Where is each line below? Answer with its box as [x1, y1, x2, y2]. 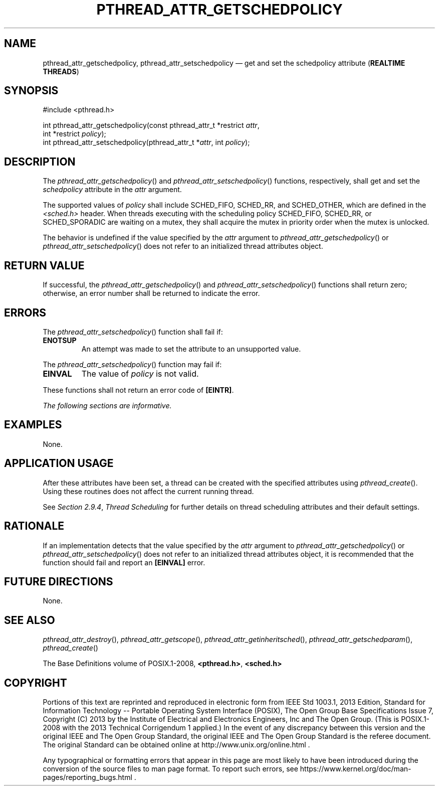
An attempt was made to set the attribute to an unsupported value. [81, 344, 301, 353]
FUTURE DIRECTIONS [4, 575, 113, 588]
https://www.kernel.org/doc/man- [300, 764, 411, 773]
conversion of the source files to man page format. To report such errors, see [43, 764, 298, 773]
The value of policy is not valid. [81, 368, 199, 379]
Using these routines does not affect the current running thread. [43, 487, 254, 496]
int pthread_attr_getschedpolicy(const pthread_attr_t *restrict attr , [43, 121, 260, 130]
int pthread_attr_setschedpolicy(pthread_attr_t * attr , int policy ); [43, 138, 250, 147]
